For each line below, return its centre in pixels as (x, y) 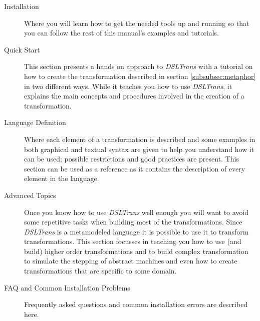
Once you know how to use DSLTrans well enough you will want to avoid (137, 212)
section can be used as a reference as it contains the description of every (135, 168)
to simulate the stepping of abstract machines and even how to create (131, 261)
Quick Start (22, 49)
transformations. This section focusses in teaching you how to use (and (133, 241)
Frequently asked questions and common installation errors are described (136, 304)
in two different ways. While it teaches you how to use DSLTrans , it (128, 86)
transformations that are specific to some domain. (100, 271)
